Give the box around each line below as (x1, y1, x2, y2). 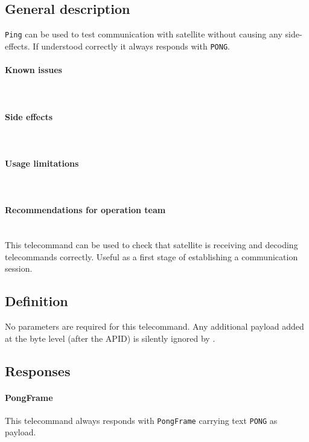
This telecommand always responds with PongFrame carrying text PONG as (5, 414, 278, 426)
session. (5, 262, 33, 275)
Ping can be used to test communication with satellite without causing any (5, 28, 282, 40)
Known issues (5, 63, 62, 76)
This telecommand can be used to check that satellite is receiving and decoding (5, 239, 298, 251)
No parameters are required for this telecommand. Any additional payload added (5, 320, 304, 333)
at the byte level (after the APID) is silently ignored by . (5, 331, 215, 344)
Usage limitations (5, 156, 79, 169)
